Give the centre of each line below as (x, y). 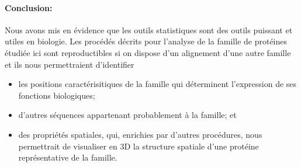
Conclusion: (29, 7)
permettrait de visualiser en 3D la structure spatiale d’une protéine (139, 146)
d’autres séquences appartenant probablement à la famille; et (127, 115)
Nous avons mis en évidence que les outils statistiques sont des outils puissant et (149, 29)
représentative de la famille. (68, 157)
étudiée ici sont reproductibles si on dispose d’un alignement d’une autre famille (148, 52)
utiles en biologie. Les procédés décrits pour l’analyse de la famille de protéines (146, 41)
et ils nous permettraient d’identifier (70, 64)
